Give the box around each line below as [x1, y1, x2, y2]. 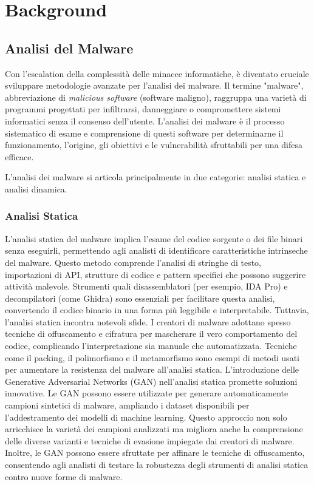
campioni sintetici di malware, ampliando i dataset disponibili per [5, 399, 250, 412]
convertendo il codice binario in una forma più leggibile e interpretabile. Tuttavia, [5, 304, 309, 316]
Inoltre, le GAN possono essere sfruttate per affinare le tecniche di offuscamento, [5, 446, 305, 459]
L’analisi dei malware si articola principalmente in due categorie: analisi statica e [5, 171, 306, 183]
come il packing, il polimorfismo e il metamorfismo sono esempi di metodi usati [5, 351, 299, 364]
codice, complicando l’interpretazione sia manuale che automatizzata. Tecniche [5, 339, 297, 352]
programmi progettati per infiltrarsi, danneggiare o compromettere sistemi [5, 103, 281, 115]
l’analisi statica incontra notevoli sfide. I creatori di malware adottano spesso [5, 315, 291, 328]
